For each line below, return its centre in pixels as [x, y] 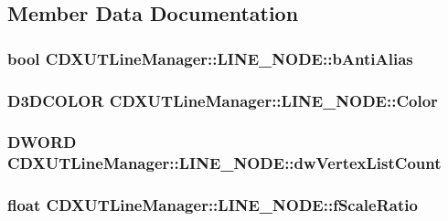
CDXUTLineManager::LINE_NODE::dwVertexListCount [224, 163]
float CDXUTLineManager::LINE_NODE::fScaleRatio [213, 205]
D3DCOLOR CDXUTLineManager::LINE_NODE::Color [223, 100]
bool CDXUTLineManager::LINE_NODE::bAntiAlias [210, 58]
